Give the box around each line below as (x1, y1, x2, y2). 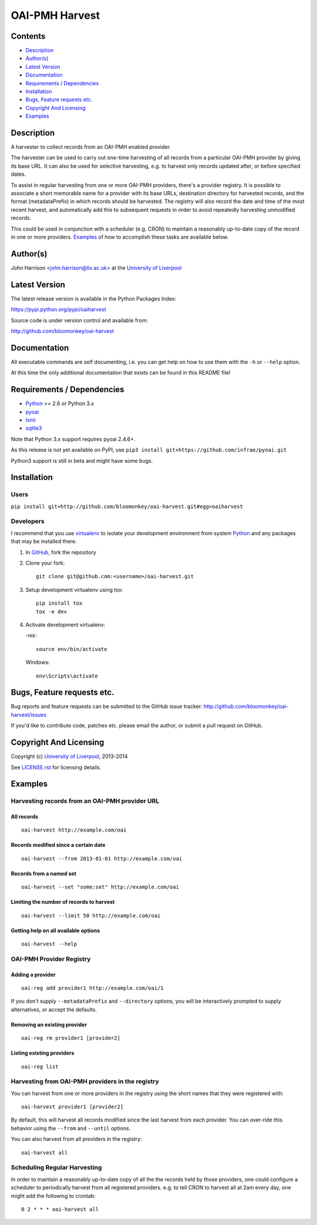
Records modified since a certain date (11, 842, 106, 849)
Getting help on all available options (11, 927, 100, 934)
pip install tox (36, 600, 83, 607)
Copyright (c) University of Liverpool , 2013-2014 (11, 753, 128, 760)
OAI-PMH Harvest (11, 9, 100, 22)
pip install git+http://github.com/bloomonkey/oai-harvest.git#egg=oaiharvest (11, 503, 244, 510)
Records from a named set (11, 870, 76, 877)
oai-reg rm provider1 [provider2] (21, 1035, 120, 1042)
